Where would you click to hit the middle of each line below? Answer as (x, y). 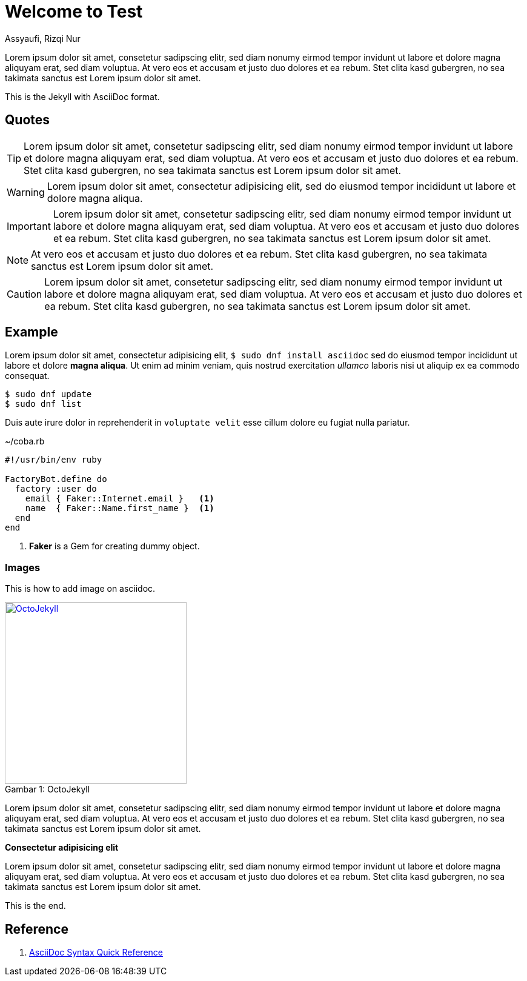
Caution (25, 294)
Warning (26, 192)
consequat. (27, 376)
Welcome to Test (74, 12)
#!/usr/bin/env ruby (54, 460)
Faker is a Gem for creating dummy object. (114, 546)
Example (31, 332)
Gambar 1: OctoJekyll (48, 789)
